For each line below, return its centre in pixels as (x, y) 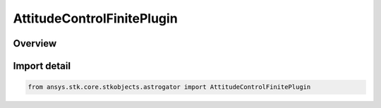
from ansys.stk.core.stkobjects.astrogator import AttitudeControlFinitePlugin (169, 87)
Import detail (42, 66)
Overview (35, 43)
